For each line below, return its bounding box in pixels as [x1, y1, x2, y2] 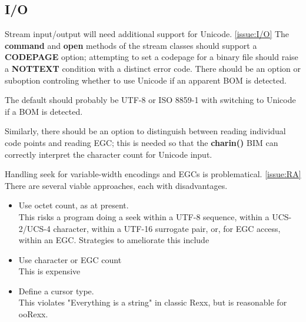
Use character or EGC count [18, 253, 122, 265]
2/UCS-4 [18, 222, 51, 234]
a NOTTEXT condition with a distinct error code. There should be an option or [5, 62, 301, 74]
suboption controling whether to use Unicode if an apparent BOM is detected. [5, 74, 287, 86]
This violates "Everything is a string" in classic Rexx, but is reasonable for [18, 296, 287, 308]
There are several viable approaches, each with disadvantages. [5, 179, 228, 191]
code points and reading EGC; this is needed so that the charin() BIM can [5, 136, 278, 148]
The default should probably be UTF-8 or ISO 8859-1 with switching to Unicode [5, 94, 296, 106]
